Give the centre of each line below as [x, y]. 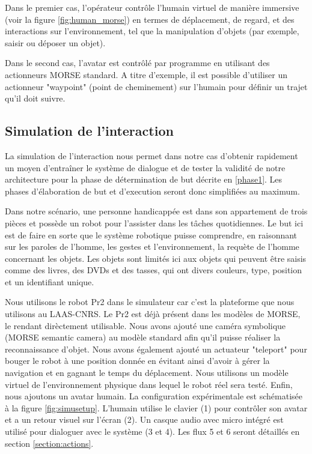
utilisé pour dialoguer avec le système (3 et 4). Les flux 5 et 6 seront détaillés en [152, 431]
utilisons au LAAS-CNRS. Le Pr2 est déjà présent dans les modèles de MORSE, [153, 314]
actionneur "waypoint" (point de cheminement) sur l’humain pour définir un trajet [156, 86]
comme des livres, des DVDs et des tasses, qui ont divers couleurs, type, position [154, 270]
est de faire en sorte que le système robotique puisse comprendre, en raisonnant [151, 235]
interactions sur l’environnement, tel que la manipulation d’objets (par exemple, [152, 31]
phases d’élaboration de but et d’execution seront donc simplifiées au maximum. [152, 191]
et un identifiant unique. [50, 281]
